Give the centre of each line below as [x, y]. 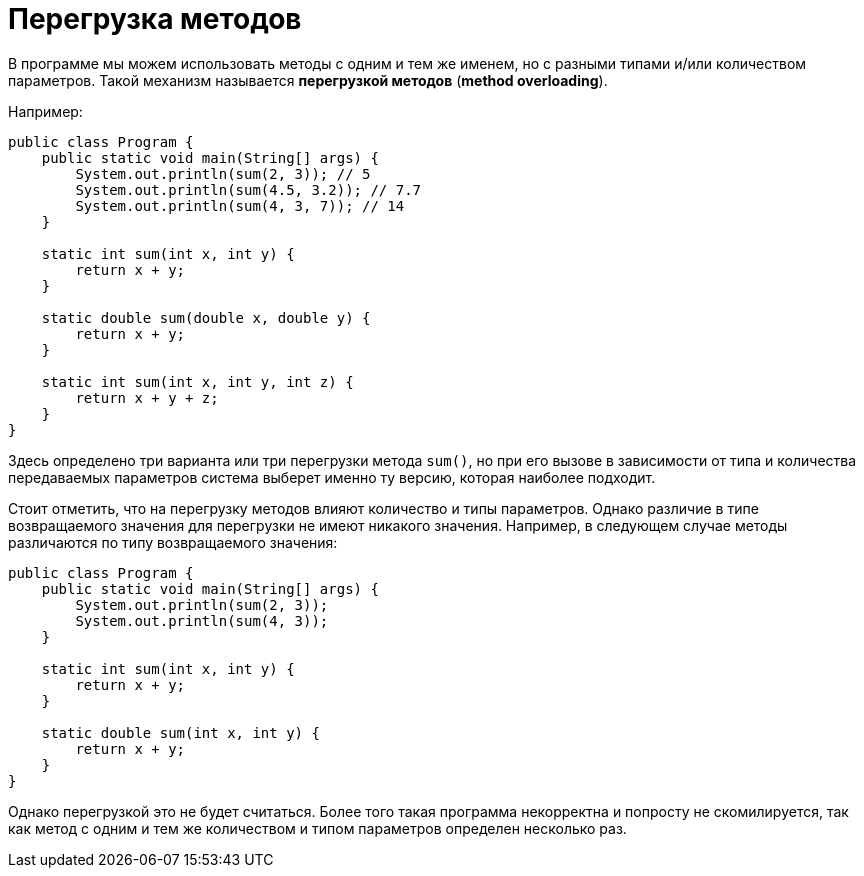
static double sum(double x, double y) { [206, 317]
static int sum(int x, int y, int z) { [197, 381]
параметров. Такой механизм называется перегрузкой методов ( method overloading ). [308, 80]
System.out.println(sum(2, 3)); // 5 [223, 173]
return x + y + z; [147, 397]
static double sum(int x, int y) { [180, 732]
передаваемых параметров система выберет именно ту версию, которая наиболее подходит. [332, 477]
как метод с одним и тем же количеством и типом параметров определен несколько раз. [317, 828]
